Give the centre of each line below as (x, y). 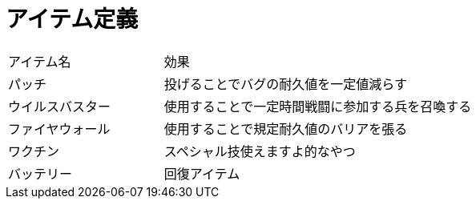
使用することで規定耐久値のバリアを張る (286, 129)
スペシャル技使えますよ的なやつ (260, 151)
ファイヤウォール (59, 129)
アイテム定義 (72, 19)
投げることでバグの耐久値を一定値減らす (285, 84)
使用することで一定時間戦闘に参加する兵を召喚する (318, 106)
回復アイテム (202, 173)
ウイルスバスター (60, 106)
